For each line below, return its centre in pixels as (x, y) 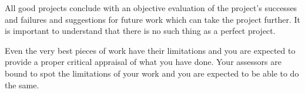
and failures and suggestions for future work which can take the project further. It (153, 19)
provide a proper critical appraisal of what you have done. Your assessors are (143, 62)
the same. (22, 85)
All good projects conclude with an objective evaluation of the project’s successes (151, 8)
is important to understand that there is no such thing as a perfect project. (140, 31)
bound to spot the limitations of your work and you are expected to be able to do (152, 73)
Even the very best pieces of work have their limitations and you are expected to (150, 50)
